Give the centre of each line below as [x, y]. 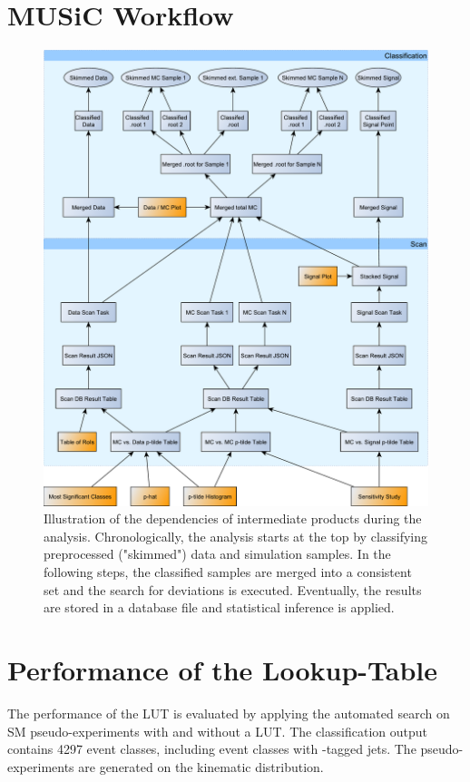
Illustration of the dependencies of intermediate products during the [233, 518]
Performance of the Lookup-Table [222, 669]
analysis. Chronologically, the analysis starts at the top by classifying [236, 536]
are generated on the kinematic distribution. [201, 766]
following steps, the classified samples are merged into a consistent [228, 572]
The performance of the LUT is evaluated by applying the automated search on [229, 713]
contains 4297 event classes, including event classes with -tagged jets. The [212, 749]
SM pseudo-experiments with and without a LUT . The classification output [217, 731]
